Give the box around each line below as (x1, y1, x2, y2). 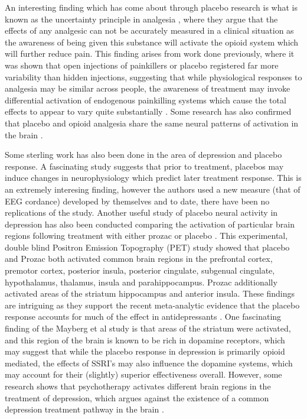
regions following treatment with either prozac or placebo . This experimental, (5, 229, 288, 242)
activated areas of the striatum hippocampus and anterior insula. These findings (5, 287, 295, 300)
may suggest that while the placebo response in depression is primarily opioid (5, 345, 285, 358)
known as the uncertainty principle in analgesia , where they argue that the (5, 12, 278, 25)
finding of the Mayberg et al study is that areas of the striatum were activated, (5, 322, 291, 334)
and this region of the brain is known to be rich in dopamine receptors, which (5, 333, 285, 346)
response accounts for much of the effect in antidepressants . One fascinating (5, 310, 282, 323)
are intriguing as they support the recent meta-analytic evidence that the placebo (5, 298, 300, 311)
